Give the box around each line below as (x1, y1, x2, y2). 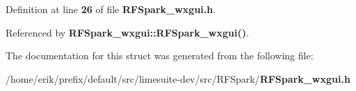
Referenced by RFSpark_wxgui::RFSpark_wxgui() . (6, 25, 249, 39)
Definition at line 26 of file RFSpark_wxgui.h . (6, 2, 216, 16)
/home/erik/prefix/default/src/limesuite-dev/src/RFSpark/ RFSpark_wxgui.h (6, 71, 350, 85)
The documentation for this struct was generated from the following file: (6, 48, 314, 63)
